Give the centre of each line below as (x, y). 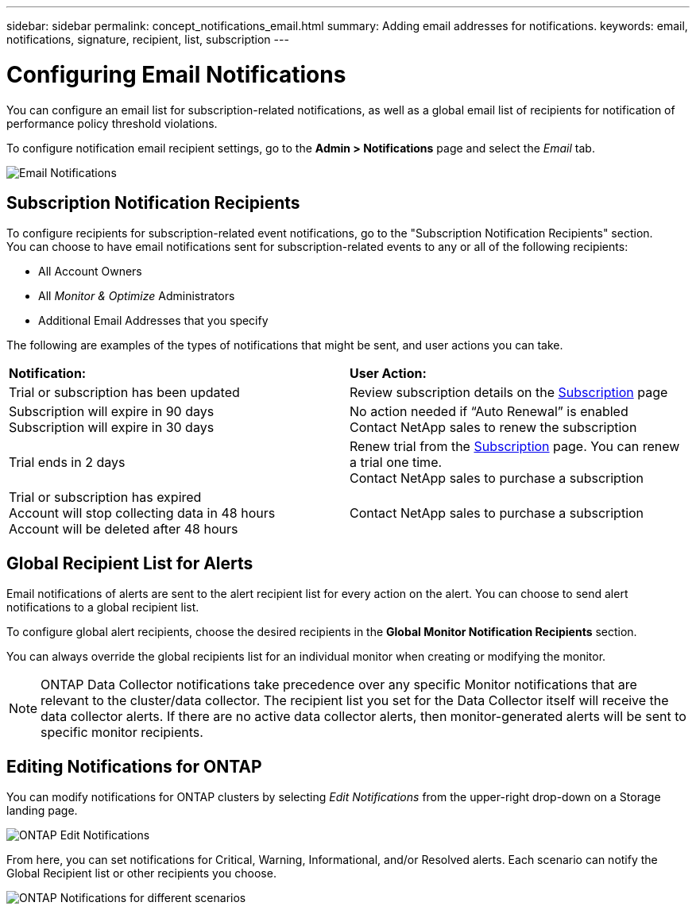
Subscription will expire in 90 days (112, 412)
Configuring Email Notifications (176, 74)
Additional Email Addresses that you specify (153, 321)
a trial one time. (396, 463)
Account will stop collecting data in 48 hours (142, 513)
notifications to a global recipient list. (103, 607)
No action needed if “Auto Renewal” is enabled (489, 412)
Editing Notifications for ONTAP (134, 766)
